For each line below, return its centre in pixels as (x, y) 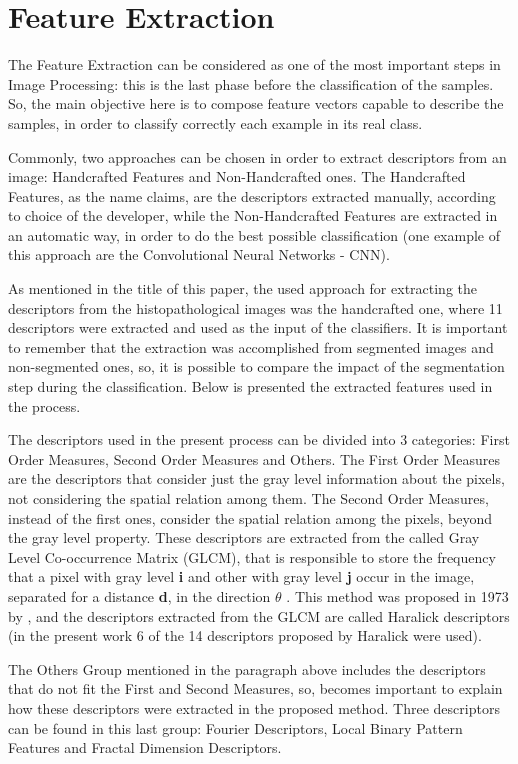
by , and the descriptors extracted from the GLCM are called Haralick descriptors (259, 615)
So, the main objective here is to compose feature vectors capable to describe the (256, 103)
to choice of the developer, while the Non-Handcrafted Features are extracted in (253, 215)
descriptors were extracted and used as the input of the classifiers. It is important (258, 327)
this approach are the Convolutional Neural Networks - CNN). (199, 254)
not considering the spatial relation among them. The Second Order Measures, (248, 498)
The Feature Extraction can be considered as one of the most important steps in (254, 64)
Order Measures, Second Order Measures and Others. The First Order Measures (254, 458)
